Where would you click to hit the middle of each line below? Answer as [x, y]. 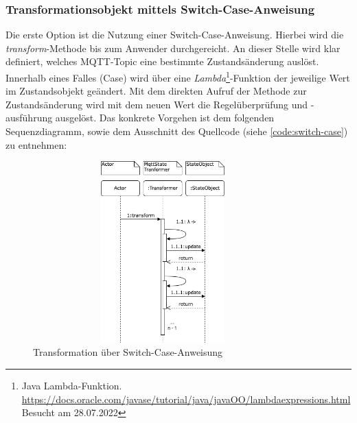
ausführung [29, 118]
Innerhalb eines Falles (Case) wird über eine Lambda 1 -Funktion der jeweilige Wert [178, 76]
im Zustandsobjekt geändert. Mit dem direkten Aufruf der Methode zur [156, 91]
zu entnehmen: [36, 144]
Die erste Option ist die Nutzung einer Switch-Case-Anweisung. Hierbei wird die [175, 35]
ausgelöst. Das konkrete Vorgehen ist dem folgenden [165, 118]
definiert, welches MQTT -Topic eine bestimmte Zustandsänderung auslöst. [162, 61]
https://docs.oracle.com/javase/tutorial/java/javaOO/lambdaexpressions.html [186, 399]
